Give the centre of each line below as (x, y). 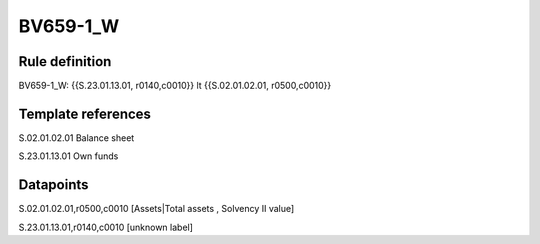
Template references (85, 113)
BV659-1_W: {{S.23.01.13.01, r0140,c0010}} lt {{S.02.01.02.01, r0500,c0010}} (175, 86)
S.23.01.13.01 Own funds (68, 156)
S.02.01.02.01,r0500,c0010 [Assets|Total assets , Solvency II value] (156, 209)
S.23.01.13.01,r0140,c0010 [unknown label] (106, 227)
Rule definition (65, 61)
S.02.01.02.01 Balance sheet (76, 137)
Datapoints (53, 185)
